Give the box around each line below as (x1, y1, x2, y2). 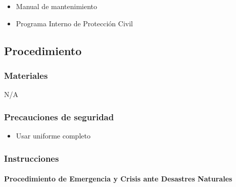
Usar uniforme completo (16, 130, 90, 141)
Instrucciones (4, 152, 59, 164)
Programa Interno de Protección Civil (16, 18, 133, 28)
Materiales (4, 69, 48, 81)
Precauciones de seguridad (4, 110, 114, 123)
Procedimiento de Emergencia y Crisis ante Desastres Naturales (4, 173, 232, 184)
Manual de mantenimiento (16, 1, 98, 11)
